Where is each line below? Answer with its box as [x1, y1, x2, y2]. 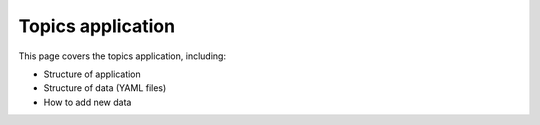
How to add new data [43, 96, 132, 108]
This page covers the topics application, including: [18, 50, 227, 62]
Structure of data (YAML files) [43, 82, 167, 94]
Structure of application [43, 68, 142, 80]
